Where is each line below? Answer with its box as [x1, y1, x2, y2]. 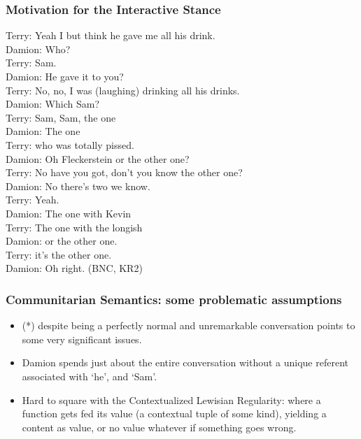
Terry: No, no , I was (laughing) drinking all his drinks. [6, 82, 240, 97]
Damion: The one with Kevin [6, 206, 132, 220]
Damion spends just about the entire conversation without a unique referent [22, 355, 348, 370]
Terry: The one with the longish [6, 219, 143, 234]
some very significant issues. [22, 331, 142, 346]
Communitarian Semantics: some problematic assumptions [6, 290, 342, 308]
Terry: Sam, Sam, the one [6, 110, 116, 124]
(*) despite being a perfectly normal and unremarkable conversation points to [22, 318, 355, 333]
